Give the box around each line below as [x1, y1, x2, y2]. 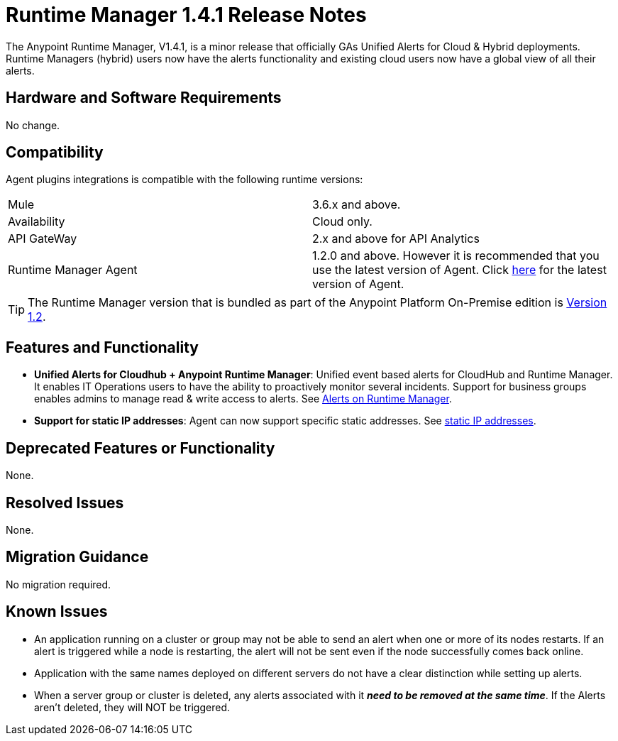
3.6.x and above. [312, 197, 401, 212]
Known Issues [6, 603, 108, 621]
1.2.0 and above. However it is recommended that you [312, 248, 600, 263]
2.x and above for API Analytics [312, 231, 480, 246]
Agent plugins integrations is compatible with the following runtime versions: [6, 173, 363, 186]
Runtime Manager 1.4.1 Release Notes [6, 3, 367, 27]
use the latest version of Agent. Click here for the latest [312, 263, 607, 278]
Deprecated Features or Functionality [6, 439, 275, 457]
